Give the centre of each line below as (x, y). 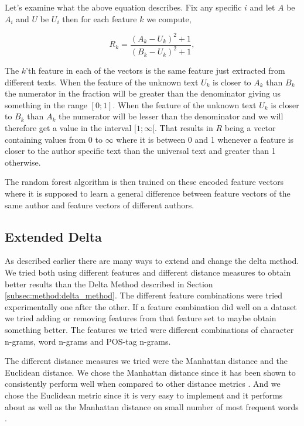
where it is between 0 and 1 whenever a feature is (205, 139)
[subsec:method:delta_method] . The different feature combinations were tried (144, 295)
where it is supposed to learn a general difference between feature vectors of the (148, 193)
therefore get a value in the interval (68, 128)
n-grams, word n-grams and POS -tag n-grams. (88, 341)
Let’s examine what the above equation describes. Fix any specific (123, 7)
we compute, (169, 18)
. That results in (184, 128)
